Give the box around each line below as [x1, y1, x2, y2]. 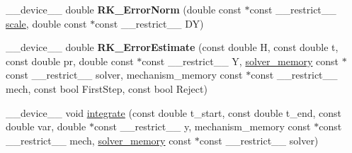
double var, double [6, 119, 86, 134]
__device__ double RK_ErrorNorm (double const [6, 2, 242, 16]
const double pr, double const [6, 53, 134, 68]
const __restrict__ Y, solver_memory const [142, 53, 339, 68]
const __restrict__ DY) [95, 16, 204, 30]
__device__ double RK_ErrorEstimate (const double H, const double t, [6, 40, 339, 55]
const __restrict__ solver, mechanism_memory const [6, 67, 243, 82]
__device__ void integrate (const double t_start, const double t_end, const [6, 105, 342, 120]
